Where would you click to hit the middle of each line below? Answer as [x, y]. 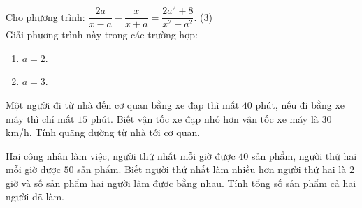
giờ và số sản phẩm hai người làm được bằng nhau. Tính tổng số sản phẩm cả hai [181, 183]
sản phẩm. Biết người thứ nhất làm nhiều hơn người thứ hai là [212, 169]
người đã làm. [35, 196]
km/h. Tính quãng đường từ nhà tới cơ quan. [103, 132]
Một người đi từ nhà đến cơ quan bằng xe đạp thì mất [123, 104]
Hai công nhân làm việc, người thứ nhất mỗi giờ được [121, 155]
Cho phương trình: [45, 16]
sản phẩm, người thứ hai [304, 155]
